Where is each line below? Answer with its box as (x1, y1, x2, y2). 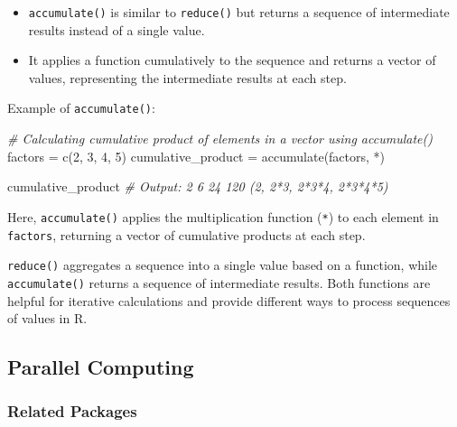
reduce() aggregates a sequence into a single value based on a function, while (7, 255, 438, 274)
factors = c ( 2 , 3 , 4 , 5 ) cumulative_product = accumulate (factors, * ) (7, 146, 386, 165)
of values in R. (7, 309, 88, 328)
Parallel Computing (7, 353, 194, 381)
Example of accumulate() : (7, 98, 155, 117)
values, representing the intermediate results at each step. (28, 68, 347, 87)
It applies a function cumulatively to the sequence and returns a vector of (28, 51, 436, 70)
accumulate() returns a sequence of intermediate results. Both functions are (7, 273, 431, 292)
